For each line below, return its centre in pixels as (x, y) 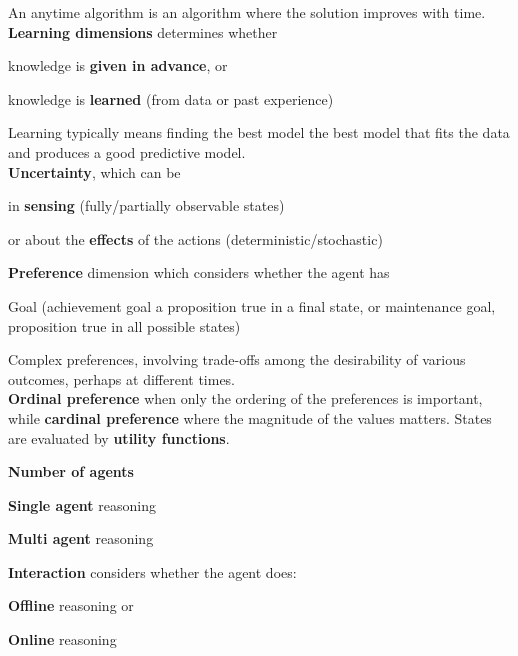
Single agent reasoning (82, 504)
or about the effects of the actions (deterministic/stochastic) (195, 238)
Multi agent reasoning (81, 538)
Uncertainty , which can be (94, 171)
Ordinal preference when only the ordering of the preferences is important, (245, 398)
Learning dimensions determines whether (143, 31)
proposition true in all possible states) (124, 325)
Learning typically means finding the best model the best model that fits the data (259, 132)
